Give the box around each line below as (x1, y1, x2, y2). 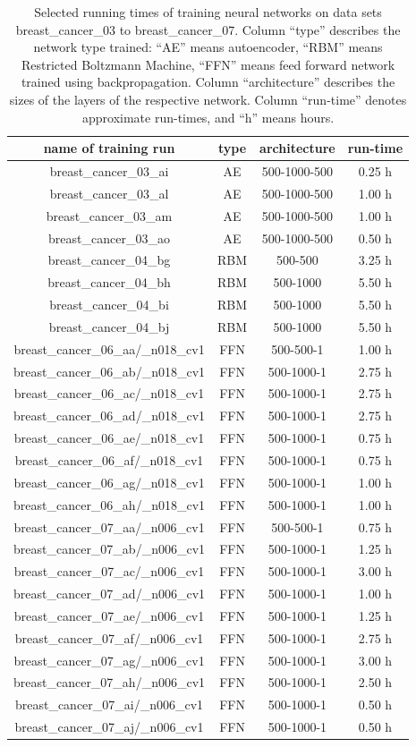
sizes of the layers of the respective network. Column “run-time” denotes (9, 89, 407, 108)
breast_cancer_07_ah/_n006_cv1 (13, 673, 206, 692)
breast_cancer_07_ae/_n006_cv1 (13, 606, 205, 624)
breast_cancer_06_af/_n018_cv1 (14, 450, 204, 469)
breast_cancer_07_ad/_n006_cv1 (13, 584, 206, 603)
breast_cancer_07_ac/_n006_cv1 (13, 562, 205, 581)
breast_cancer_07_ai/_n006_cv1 (14, 695, 204, 714)
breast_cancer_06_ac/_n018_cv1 (13, 384, 205, 403)
